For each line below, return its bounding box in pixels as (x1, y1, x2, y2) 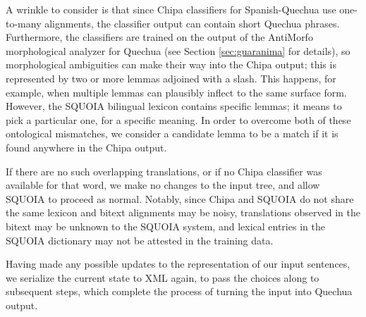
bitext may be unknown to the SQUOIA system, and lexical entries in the (6, 218, 325, 233)
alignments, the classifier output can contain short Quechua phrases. (44, 15, 340, 30)
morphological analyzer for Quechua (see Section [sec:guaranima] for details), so (6, 43, 350, 58)
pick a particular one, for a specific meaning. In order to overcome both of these (6, 112, 351, 127)
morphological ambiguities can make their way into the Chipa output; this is (6, 57, 336, 72)
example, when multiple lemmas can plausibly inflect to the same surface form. (6, 85, 347, 99)
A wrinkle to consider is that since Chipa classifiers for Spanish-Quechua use (6, 2, 336, 16)
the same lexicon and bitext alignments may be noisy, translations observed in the (6, 205, 360, 220)
